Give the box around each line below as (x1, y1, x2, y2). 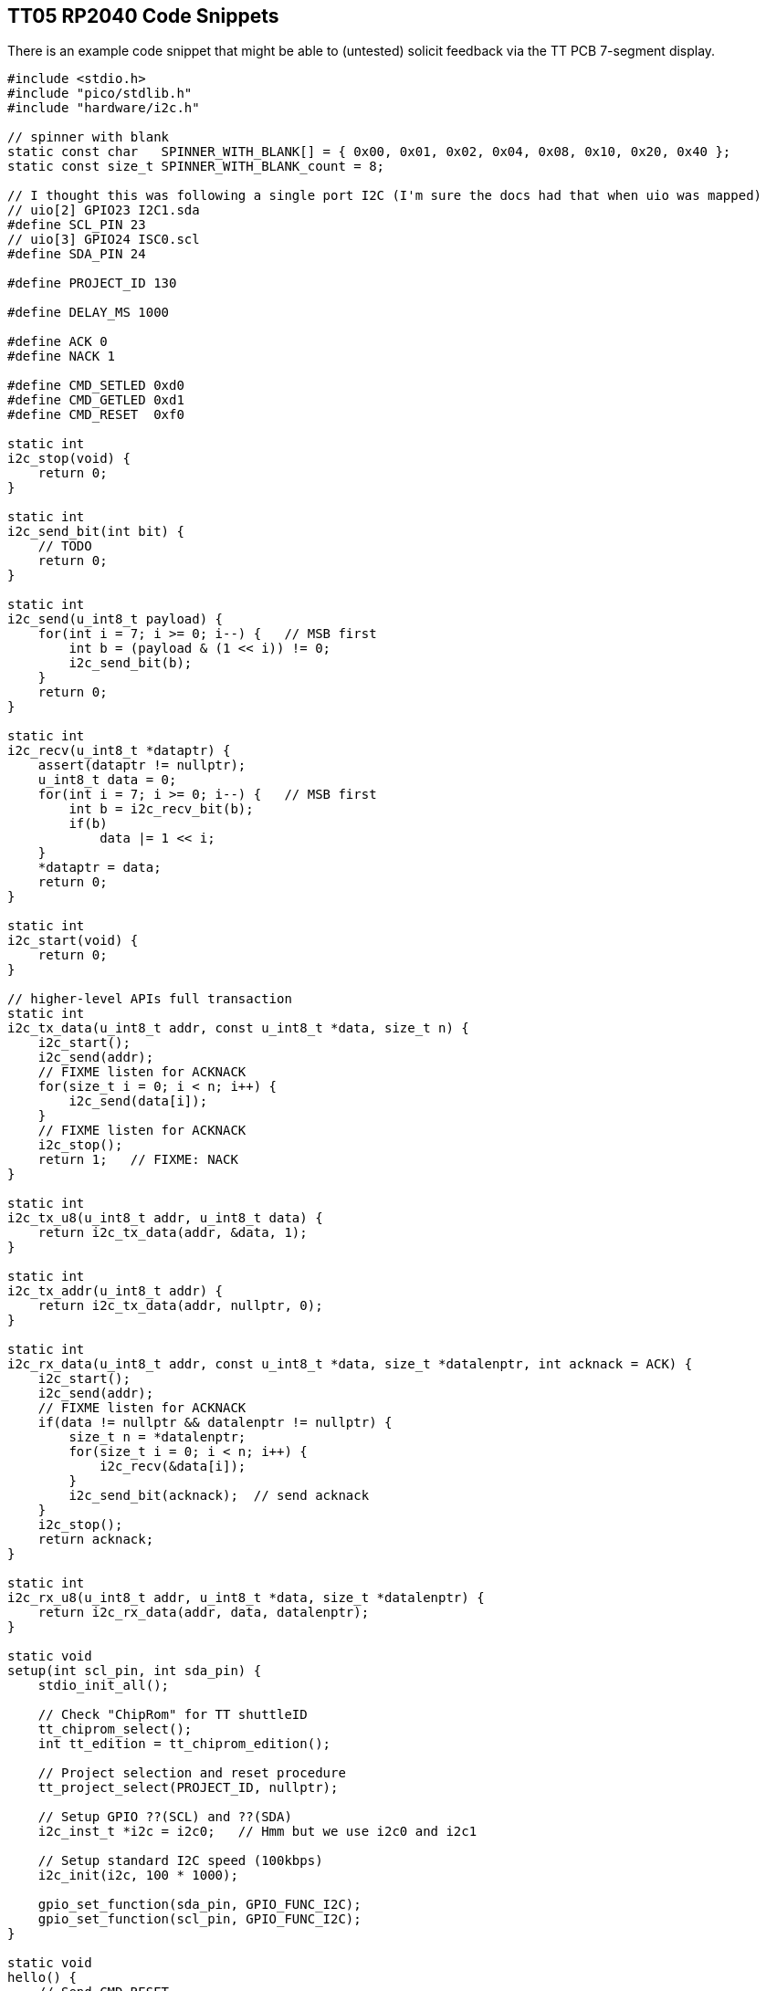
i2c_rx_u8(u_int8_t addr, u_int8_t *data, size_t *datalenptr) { (7, 1590, 485, 1606)
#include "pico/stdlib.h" (7, 86, 193, 101)
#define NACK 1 (7, 349, 116, 364)
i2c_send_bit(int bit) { (7, 524, 184, 540)
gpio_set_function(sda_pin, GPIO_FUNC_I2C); (37, 1897, 362, 1912)
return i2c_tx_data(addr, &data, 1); (37, 1225, 308, 1241)
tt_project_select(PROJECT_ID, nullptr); (37, 1780, 339, 1796)
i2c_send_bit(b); (68, 655, 193, 671)
